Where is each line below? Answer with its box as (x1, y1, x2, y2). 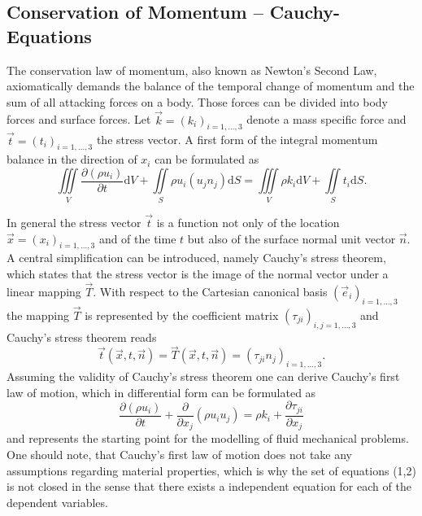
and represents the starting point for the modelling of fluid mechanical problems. (7, 430, 409, 447)
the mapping (7, 306, 70, 323)
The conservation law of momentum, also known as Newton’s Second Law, (7, 61, 377, 78)
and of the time (98, 230, 176, 247)
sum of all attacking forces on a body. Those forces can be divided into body (7, 93, 389, 110)
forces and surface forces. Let (7, 111, 151, 128)
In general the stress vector (7, 214, 141, 231)
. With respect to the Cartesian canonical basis (93, 282, 328, 300)
